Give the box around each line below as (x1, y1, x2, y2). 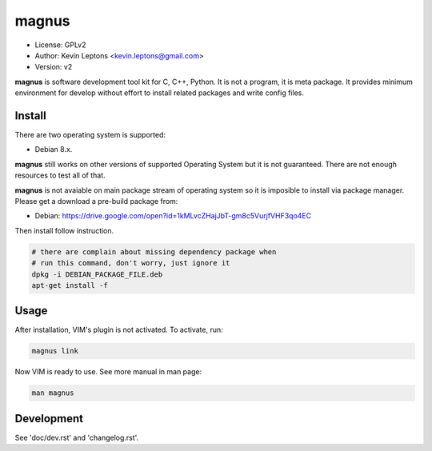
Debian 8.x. (34, 145, 73, 154)
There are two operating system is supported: (14, 130, 166, 140)
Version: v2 (34, 62, 73, 72)
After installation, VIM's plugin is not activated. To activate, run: (14, 325, 223, 335)
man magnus (31, 389, 74, 397)
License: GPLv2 (34, 40, 87, 50)
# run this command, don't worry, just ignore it (31, 258, 230, 268)
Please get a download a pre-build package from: (14, 196, 178, 206)
